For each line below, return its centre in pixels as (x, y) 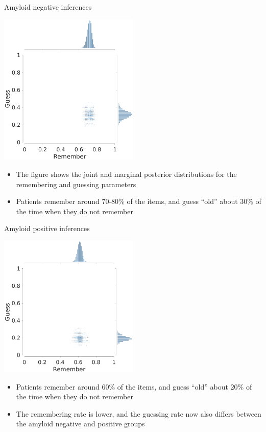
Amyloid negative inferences (48, 7)
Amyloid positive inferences (47, 228)
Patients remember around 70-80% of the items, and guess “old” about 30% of (139, 201)
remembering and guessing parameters (76, 184)
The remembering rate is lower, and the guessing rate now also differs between (139, 413)
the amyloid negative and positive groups (80, 424)
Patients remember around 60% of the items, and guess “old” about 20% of (134, 386)
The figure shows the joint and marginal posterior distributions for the (126, 174)
